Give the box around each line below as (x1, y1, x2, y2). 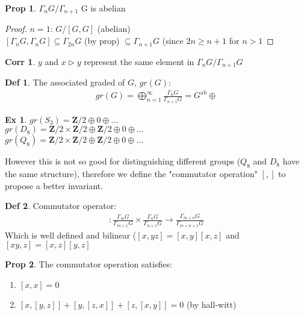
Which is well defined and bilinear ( (5, 228, 137, 241)
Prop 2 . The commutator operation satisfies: (5, 258, 172, 270)
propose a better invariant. (5, 179, 104, 192)
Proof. (5, 22, 27, 35)
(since (162, 34, 184, 47)
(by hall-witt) (186, 298, 237, 310)
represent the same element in (84, 55, 194, 67)
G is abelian (81, 2, 126, 14)
